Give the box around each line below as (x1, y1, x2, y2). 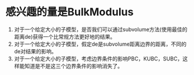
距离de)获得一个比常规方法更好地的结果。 (14, 33, 116, 40)
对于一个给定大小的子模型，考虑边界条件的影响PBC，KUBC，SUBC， (14, 55, 183, 62)
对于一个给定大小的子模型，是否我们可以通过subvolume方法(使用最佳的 (14, 26, 188, 33)
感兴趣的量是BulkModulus (5, 5, 134, 19)
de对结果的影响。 (14, 47, 57, 54)
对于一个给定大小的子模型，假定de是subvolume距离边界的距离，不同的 (14, 40, 187, 47)
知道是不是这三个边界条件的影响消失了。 (24, 62, 123, 69)
